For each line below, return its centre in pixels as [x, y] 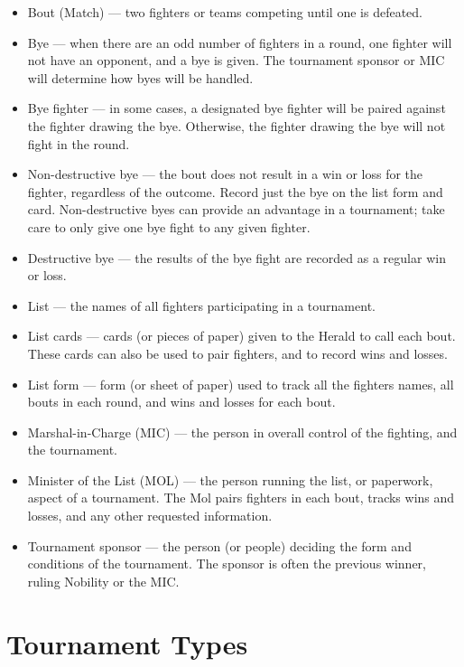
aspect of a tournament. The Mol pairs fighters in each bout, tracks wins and [241, 498]
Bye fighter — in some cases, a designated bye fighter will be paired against [237, 108]
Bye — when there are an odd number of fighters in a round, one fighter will [240, 42]
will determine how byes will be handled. [140, 77]
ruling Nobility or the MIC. [103, 581]
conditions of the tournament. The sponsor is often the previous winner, [227, 564]
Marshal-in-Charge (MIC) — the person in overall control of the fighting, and [242, 432]
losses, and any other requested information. [150, 516]
